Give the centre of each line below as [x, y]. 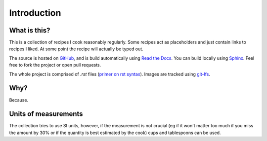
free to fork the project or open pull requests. [55, 65]
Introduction [35, 13]
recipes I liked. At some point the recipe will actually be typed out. [76, 49]
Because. [19, 100]
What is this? [30, 30]
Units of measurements [46, 114]
